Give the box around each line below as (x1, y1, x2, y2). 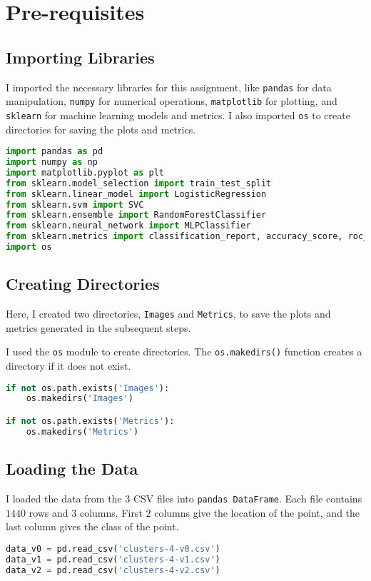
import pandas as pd (6, 146, 103, 157)
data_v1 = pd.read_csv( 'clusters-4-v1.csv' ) (6, 554, 220, 565)
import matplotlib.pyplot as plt (6, 167, 164, 178)
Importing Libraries (6, 46, 155, 68)
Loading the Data (6, 458, 138, 480)
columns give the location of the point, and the (154, 505, 360, 520)
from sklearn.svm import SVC (6, 199, 144, 210)
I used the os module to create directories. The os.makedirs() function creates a (6, 344, 362, 359)
